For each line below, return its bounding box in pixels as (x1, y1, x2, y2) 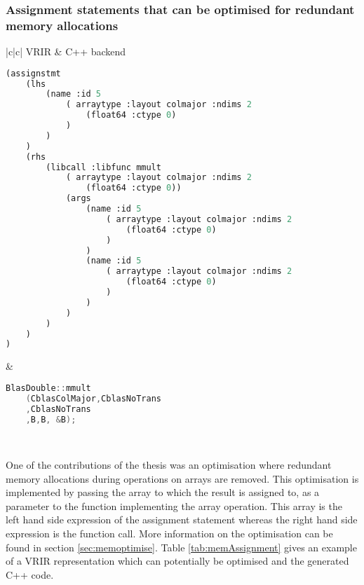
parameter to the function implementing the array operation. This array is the (6, 498, 342, 513)
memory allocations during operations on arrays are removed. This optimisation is (6, 471, 359, 486)
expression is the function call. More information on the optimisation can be (6, 526, 333, 541)
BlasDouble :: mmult (6, 383, 91, 393)
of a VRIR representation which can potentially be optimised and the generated (6, 553, 349, 568)
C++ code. (6, 567, 54, 581)
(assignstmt (6, 68, 61, 78)
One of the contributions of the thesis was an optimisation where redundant (6, 457, 332, 472)
